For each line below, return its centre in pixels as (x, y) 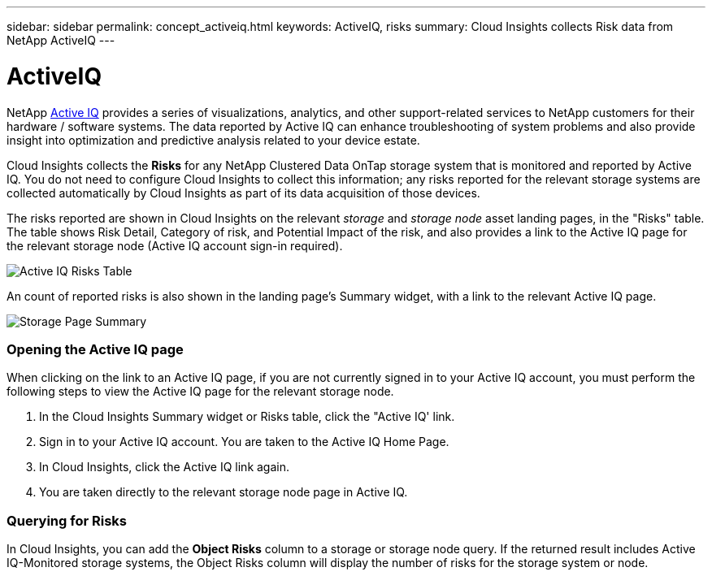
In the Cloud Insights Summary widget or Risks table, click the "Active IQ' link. (247, 417)
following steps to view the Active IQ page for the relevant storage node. (200, 392)
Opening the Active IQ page (95, 349)
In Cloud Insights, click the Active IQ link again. (165, 467)
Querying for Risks (67, 520)
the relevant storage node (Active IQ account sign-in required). (175, 245)
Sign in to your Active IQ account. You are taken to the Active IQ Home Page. (244, 442)
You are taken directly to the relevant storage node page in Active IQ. (224, 492)
